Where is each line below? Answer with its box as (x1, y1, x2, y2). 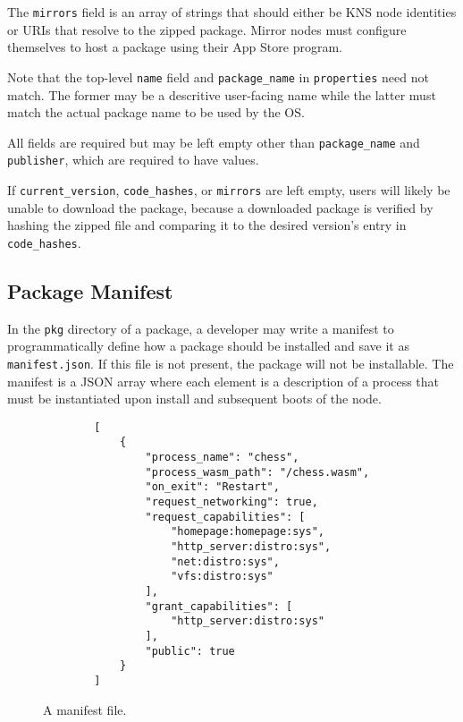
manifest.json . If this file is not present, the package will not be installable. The (7, 353, 454, 372)
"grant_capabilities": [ (145, 599, 293, 613)
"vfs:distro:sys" (171, 570, 274, 583)
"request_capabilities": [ (145, 510, 306, 523)
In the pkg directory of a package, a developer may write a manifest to (7, 319, 394, 337)
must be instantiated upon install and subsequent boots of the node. (7, 389, 382, 408)
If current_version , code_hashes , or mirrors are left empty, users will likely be (7, 181, 450, 199)
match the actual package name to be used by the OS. (7, 103, 305, 122)
